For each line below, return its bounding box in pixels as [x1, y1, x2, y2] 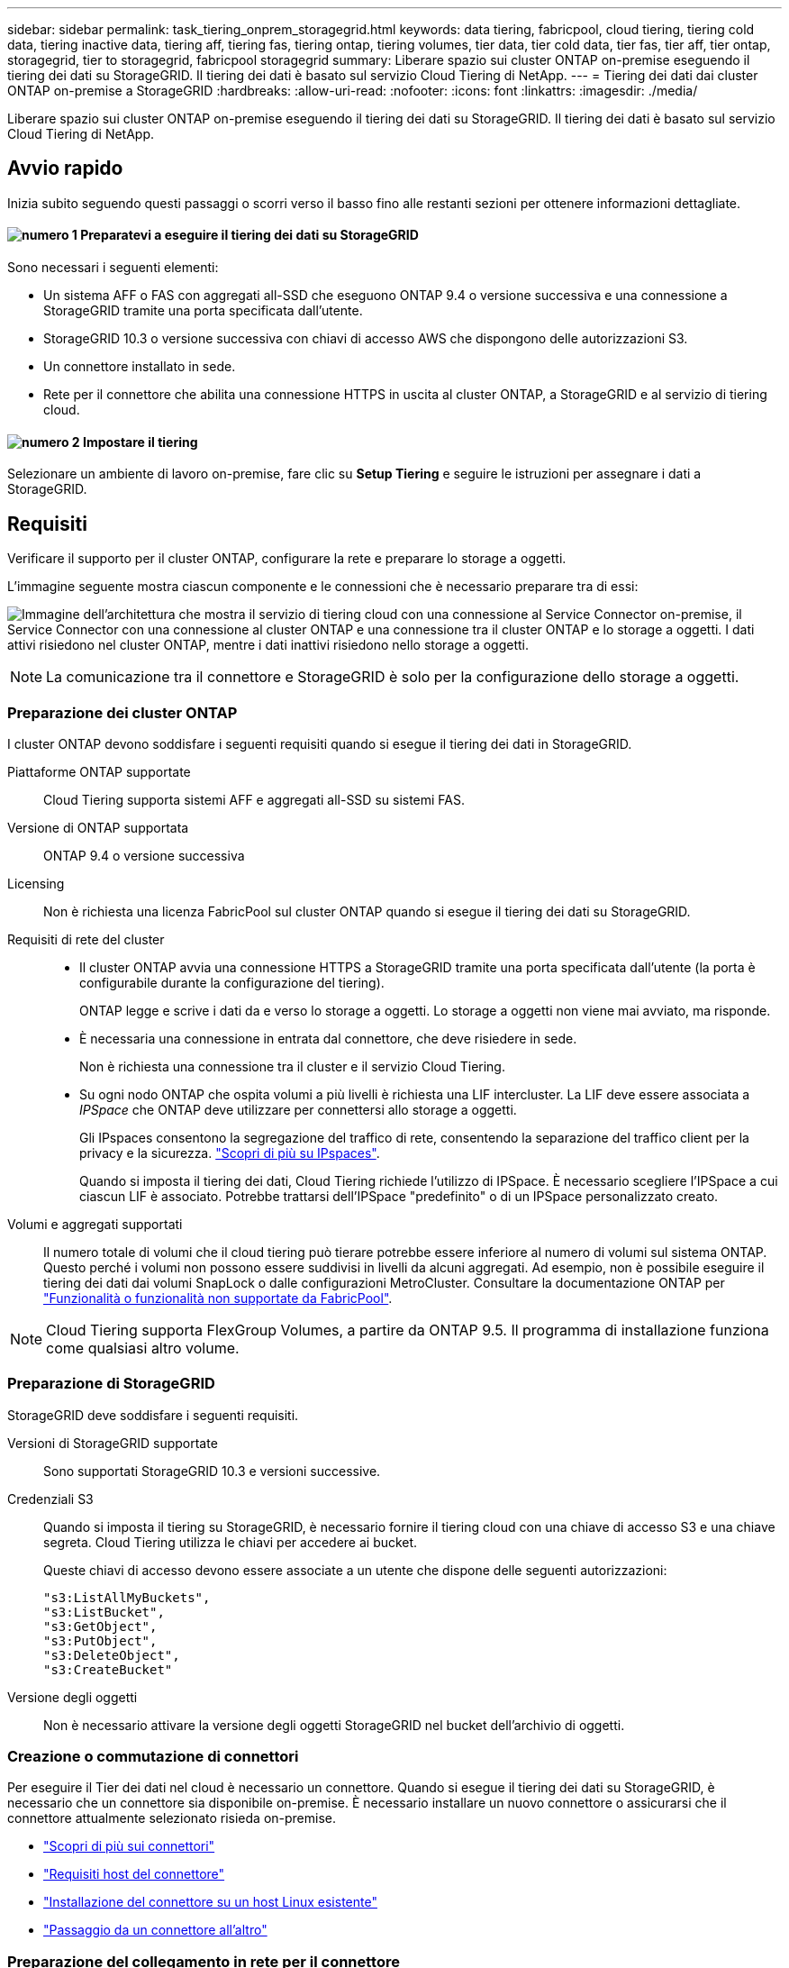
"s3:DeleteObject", [43, 1647, 180, 1663]
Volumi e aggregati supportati [7, 1216, 183, 1232]
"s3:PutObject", [43, 1633, 158, 1648]
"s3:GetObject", [43, 1618, 158, 1634]
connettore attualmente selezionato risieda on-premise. [7, 1810, 336, 1827]
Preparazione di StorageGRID [7, 1374, 215, 1393]
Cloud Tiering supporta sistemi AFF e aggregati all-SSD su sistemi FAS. [43, 791, 466, 807]
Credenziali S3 [7, 1490, 94, 1507]
